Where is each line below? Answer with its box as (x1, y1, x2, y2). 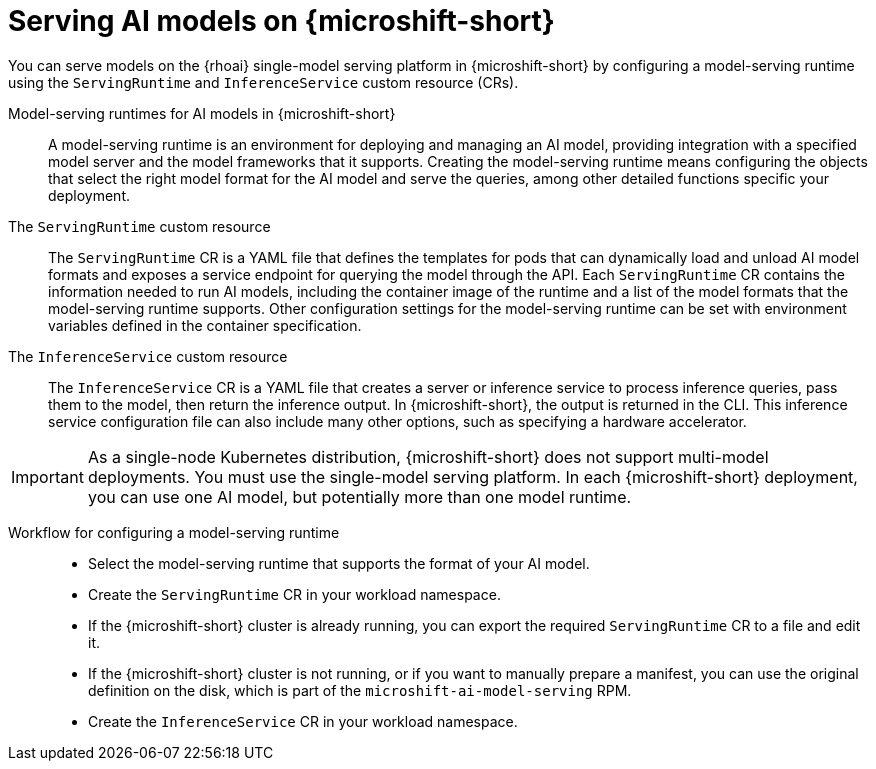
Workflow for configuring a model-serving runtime (8, 523, 340, 541)
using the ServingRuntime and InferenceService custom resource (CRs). (8, 73, 519, 91)
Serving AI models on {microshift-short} (8, 4, 555, 38)
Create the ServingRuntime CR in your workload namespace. (88, 585, 501, 603)
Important (11, 466, 84, 487)
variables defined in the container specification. (48, 316, 362, 334)
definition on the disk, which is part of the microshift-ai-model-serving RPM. (88, 681, 632, 699)
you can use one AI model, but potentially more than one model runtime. (87, 486, 632, 507)
